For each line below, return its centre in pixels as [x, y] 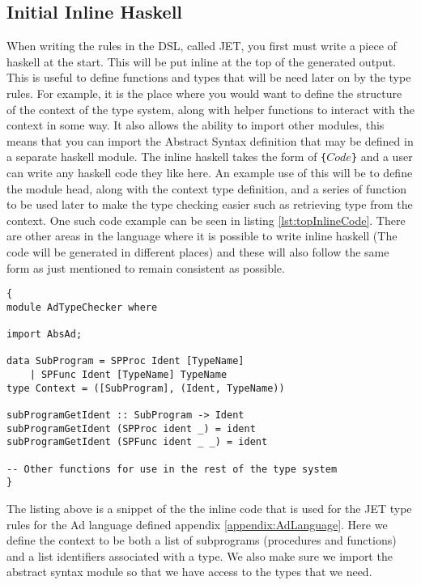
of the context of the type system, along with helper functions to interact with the [210, 109]
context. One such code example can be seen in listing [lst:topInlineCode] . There [206, 220]
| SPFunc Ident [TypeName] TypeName [128, 375]
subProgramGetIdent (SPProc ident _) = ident [131, 428]
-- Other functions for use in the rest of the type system [172, 469]
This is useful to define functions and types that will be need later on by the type [209, 77]
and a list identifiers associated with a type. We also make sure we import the [200, 555]
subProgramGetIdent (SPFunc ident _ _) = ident [137, 442]
